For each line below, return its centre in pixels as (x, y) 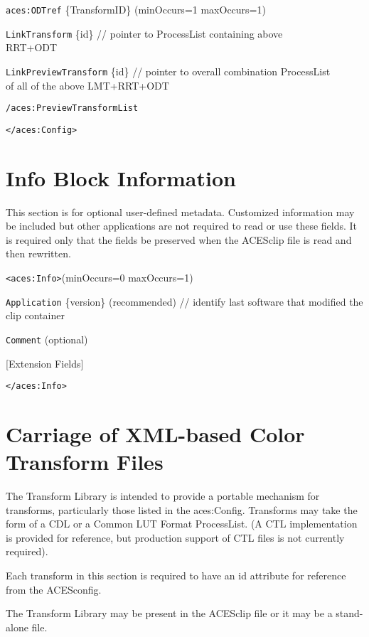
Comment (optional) (47, 339)
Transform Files (85, 462)
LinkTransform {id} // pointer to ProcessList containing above (144, 33)
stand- (349, 613)
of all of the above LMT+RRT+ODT (87, 85)
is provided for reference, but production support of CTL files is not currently (175, 537)
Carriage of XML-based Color (155, 433)
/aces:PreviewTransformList (72, 108)
